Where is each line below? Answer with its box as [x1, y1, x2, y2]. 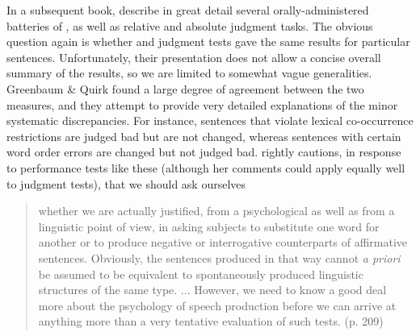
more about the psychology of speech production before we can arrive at [38, 297, 397, 313]
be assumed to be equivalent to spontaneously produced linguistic [38, 265, 363, 282]
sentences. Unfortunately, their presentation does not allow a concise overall [6, 48, 381, 65]
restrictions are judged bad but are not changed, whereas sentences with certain [6, 127, 401, 144]
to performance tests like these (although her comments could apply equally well [6, 159, 405, 176]
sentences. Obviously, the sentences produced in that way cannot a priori [38, 249, 401, 266]
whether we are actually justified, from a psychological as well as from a [38, 202, 395, 219]
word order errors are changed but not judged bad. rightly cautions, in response [6, 143, 401, 160]
